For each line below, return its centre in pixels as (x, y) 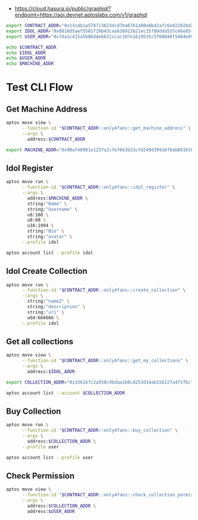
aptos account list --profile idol (50, 253)
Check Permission (40, 476)
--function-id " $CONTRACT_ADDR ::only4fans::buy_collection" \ (100, 430)
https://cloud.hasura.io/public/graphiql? (63, 9)
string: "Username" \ (52, 209)
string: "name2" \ (48, 301)
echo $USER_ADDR (26, 58)
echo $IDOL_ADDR (26, 53)
